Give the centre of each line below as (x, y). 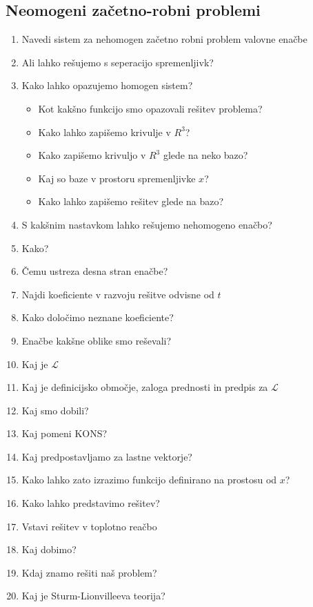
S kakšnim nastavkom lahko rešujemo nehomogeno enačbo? (147, 224)
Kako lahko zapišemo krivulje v (104, 132)
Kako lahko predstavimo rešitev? (91, 503)
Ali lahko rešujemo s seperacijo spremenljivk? (118, 62)
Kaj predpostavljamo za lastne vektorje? (107, 456)
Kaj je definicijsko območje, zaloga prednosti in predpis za (145, 387)
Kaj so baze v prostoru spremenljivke (117, 178)
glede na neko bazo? (205, 155)
